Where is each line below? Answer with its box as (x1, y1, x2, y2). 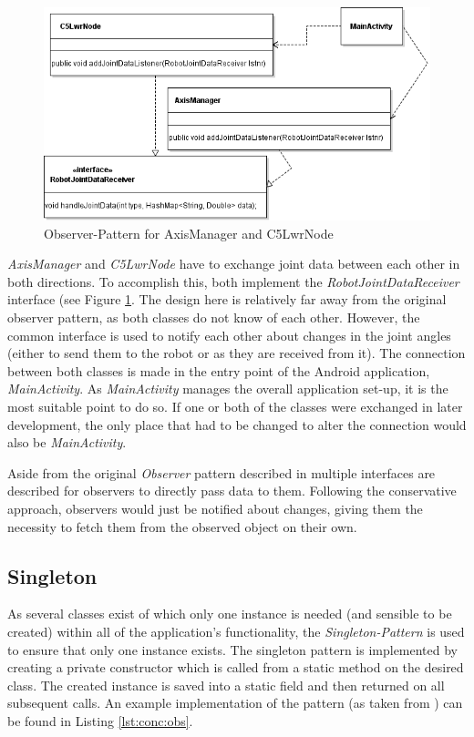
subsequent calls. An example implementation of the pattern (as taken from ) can (7, 693, 463, 712)
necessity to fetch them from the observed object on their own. (7, 517, 357, 536)
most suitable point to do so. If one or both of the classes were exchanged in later (7, 396, 463, 415)
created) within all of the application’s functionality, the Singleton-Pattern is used (7, 621, 465, 640)
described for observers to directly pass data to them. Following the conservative (7, 481, 457, 500)
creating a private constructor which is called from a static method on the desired (7, 658, 464, 677)
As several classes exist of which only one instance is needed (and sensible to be (7, 604, 452, 623)
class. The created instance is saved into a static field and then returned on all (7, 675, 445, 694)
